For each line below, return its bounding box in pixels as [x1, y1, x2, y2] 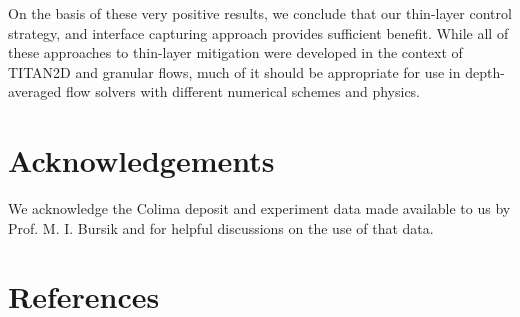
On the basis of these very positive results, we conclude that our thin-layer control [8, 3, 512, 23]
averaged [8, 81, 62, 102]
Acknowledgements [8, 140, 275, 181]
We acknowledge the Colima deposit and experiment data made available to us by [8, 198, 511, 219]
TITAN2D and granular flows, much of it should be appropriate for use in [8, 61, 461, 82]
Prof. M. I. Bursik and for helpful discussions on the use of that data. [8, 217, 434, 238]
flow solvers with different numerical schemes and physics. [65, 81, 421, 102]
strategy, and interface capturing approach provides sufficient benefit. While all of [8, 22, 509, 43]
